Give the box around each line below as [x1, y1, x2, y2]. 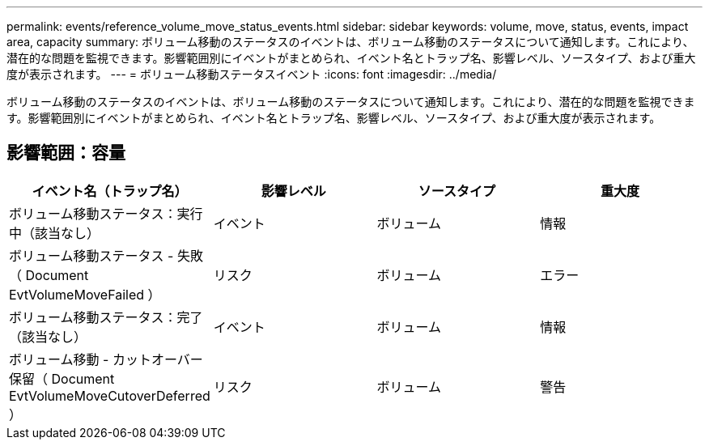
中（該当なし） [9, 224, 100, 241]
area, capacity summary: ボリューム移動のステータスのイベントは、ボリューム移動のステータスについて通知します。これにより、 [6, 35, 694, 49]
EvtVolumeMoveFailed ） [9, 286, 161, 303]
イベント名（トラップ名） [32, 182, 188, 199]
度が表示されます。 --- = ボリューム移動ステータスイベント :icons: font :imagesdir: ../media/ [6, 67, 497, 81]
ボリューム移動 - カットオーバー [9, 350, 203, 367]
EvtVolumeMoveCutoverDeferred [9, 387, 210, 404]
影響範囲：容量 [6, 142, 125, 164]
